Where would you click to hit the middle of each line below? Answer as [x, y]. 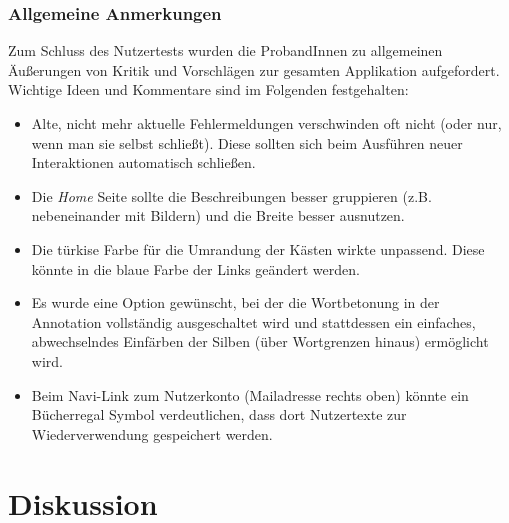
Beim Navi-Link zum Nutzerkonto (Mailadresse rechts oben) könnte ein [250, 394]
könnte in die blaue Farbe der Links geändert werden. [195, 268]
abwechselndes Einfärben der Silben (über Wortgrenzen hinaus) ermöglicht [260, 341]
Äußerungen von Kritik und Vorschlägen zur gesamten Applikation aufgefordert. [254, 69]
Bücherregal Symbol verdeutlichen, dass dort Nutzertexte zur [219, 414]
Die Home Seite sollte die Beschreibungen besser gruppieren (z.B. [231, 195]
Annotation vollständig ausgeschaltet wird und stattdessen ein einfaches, [253, 321]
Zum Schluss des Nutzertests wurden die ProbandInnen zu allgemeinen [225, 50]
